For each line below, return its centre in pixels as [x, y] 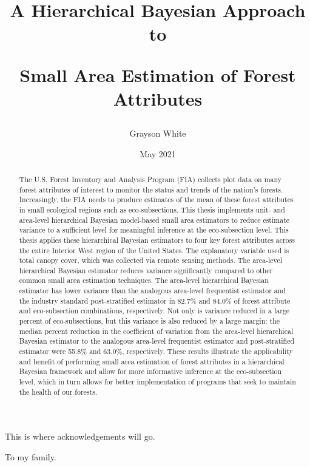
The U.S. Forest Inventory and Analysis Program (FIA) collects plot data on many [150, 179]
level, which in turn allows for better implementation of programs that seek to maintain [157, 382]
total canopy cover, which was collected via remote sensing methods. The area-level [151, 260]
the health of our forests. [58, 391]
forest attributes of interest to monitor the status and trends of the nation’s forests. [151, 189]
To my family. [31, 456]
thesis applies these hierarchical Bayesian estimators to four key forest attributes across [157, 240]
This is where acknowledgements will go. [80, 436]
